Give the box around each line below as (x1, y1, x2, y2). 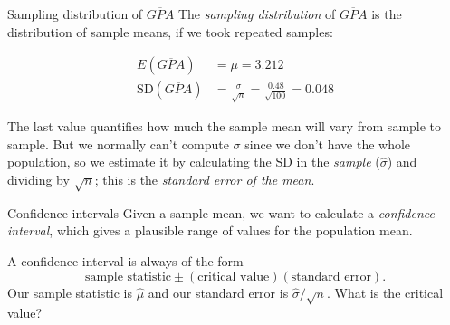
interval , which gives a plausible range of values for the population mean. (7, 221, 413, 240)
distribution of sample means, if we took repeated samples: (7, 22, 333, 41)
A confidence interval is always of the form (7, 251, 244, 270)
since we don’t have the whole (244, 134, 411, 153)
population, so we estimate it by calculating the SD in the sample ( (7, 152, 380, 171)
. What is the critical (327, 282, 444, 301)
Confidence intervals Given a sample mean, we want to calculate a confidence (7, 203, 435, 222)
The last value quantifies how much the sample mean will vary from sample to (7, 117, 442, 136)
